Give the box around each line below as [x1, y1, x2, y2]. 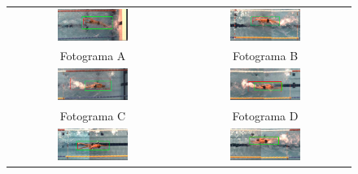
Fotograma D [232, 107, 299, 124]
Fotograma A [59, 47, 126, 64]
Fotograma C [59, 107, 126, 124]
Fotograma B [232, 47, 299, 64]
